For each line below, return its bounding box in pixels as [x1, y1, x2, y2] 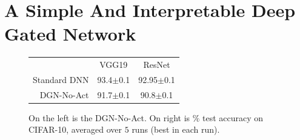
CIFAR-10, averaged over [28, 123, 122, 136]
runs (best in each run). [132, 123, 220, 136]
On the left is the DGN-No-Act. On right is [28, 111, 190, 124]
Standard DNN [33, 73, 89, 85]
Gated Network [4, 21, 136, 46]
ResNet [143, 58, 170, 71]
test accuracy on [202, 111, 264, 124]
